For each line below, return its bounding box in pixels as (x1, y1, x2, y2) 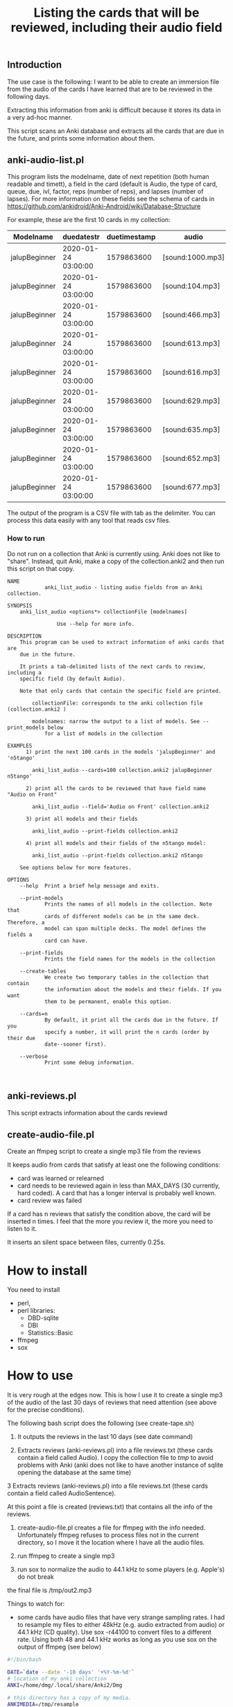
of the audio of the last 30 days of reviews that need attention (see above (7, 1398, 217, 1407)
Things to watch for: (7, 1600, 65, 1608)
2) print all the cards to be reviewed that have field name (25, 785, 207, 792)
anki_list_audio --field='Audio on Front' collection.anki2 (32, 803, 209, 810)
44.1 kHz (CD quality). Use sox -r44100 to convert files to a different (17, 1628, 212, 1637)
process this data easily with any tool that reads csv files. (7, 517, 171, 525)
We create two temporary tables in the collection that (44, 973, 209, 981)
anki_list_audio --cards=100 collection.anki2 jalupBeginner (32, 766, 213, 773)
